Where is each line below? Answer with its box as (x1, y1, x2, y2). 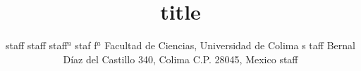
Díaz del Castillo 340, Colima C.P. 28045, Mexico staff (63, 51, 298, 66)
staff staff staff (6, 38, 68, 53)
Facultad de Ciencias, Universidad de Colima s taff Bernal (104, 38, 355, 53)
